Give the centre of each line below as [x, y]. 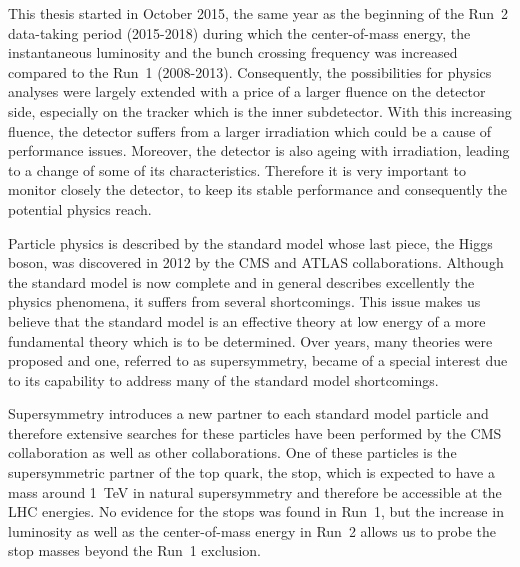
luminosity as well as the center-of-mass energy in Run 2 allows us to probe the [252, 530]
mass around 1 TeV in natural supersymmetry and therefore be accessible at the [255, 491]
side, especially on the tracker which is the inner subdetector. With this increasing [260, 110]
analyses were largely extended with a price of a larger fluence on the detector [247, 91]
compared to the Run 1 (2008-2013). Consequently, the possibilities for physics [250, 71]
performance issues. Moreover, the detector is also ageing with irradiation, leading [259, 150]
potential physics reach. [80, 208]
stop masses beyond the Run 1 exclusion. [134, 550]
